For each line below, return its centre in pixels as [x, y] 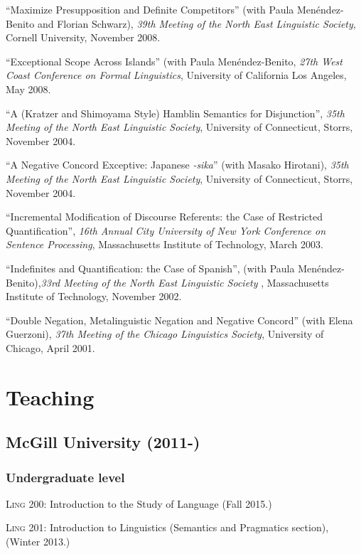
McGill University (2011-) [103, 442]
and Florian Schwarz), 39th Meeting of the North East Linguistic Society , [196, 23]
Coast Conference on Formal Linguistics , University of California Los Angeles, [176, 75]
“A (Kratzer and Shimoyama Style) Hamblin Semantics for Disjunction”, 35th [175, 113]
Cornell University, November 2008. [83, 37]
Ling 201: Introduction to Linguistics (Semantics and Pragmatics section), [167, 527]
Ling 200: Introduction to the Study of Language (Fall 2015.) [139, 503]
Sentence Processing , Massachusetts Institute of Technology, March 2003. [165, 244]
